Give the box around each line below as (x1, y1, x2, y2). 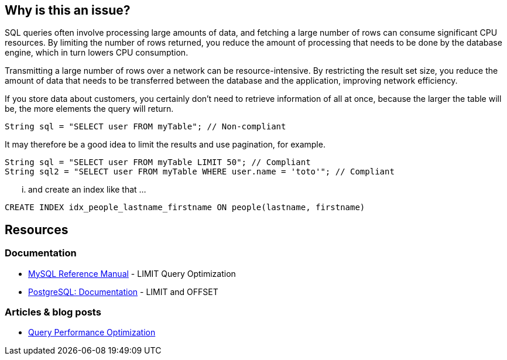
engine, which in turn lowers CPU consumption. (5, 47, 189, 58)
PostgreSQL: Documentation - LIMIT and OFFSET (28, 286, 218, 297)
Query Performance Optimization (28, 327, 156, 338)
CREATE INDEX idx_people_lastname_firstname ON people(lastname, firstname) (5, 203, 365, 212)
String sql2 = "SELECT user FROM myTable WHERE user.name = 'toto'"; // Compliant (5, 167, 395, 177)
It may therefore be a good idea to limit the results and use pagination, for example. (5, 139, 326, 150)
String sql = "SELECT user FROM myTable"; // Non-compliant (5, 122, 286, 132)
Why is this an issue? (5, 3, 131, 18)
